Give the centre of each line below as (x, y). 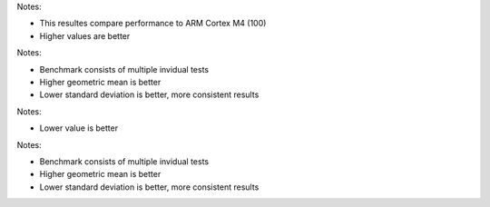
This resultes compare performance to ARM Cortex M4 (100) (153, 24)
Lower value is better (78, 128)
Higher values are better (85, 35)
